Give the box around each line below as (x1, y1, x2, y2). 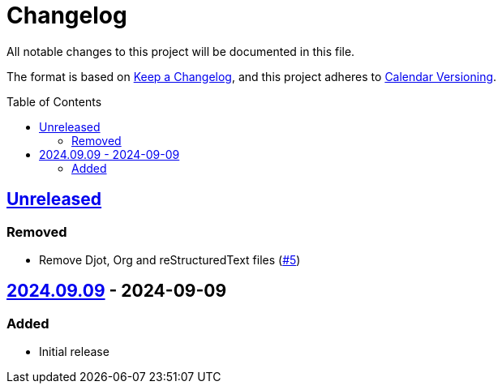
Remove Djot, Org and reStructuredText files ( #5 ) (39, 252, 301, 267)
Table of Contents (6, 94, 102, 109)
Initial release (39, 345, 109, 359)
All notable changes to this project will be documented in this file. (6, 44, 355, 58)
